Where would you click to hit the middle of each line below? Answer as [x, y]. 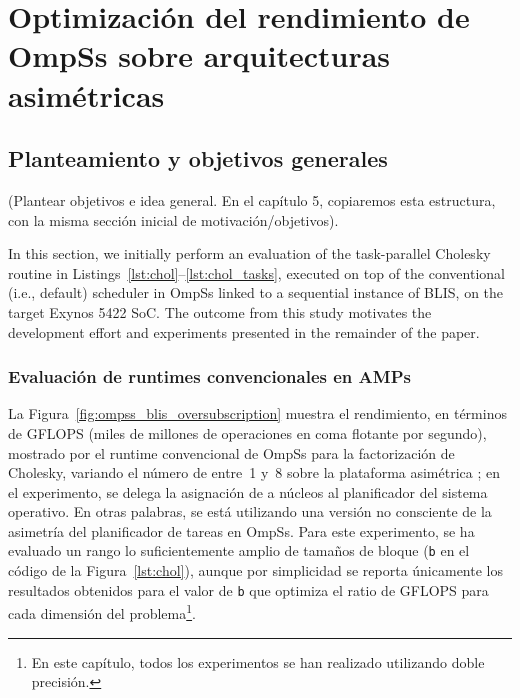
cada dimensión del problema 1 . [102, 612]
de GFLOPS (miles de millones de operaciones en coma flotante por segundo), [247, 432]
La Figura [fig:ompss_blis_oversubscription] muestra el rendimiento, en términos [257, 413]
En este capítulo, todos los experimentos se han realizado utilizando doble [258, 661]
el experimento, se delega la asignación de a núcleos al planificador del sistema [248, 491]
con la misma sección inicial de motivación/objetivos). [173, 219]
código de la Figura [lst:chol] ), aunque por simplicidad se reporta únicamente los [255, 570]
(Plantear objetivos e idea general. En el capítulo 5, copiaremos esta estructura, [252, 199]
